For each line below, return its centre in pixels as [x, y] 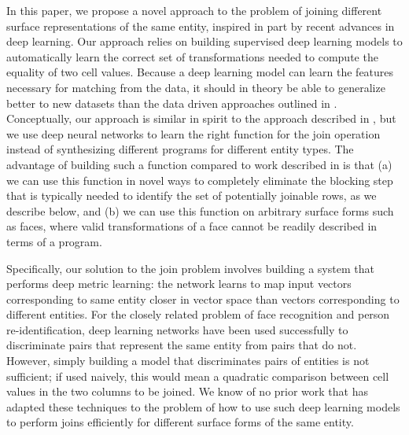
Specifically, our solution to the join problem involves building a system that [190, 268]
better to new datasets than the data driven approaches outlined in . [172, 103]
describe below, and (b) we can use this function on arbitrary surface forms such [200, 210]
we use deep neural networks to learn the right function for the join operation [193, 133]
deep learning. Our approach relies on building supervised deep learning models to [204, 41]
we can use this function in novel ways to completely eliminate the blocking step [200, 180]
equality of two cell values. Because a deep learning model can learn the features [200, 72]
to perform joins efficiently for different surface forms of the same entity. [180, 422]
